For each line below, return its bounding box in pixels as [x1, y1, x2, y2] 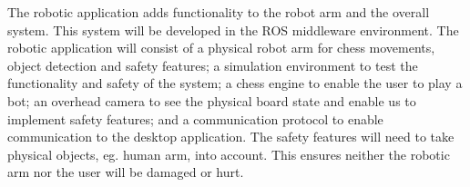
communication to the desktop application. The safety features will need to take [7, 127, 455, 146]
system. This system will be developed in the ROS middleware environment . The [7, 20, 459, 39]
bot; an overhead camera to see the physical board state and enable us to [7, 91, 416, 110]
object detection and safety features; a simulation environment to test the [7, 55, 418, 74]
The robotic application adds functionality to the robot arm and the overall [7, 3, 430, 21]
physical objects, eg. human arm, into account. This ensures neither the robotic [7, 144, 450, 163]
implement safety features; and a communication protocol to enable [7, 109, 383, 128]
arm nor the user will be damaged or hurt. [7, 162, 244, 182]
